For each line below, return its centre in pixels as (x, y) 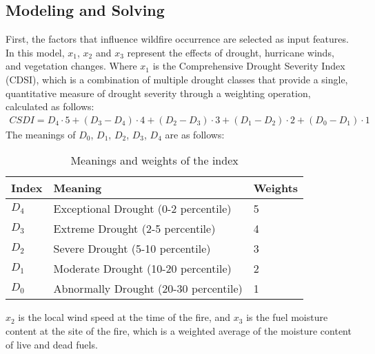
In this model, (35, 52)
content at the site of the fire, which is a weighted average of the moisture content (179, 330)
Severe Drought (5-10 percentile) (132, 249)
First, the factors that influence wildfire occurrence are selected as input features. (177, 39)
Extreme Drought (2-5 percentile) (134, 229)
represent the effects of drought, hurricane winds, (231, 52)
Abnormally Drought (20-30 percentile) (148, 289)
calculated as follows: (50, 106)
